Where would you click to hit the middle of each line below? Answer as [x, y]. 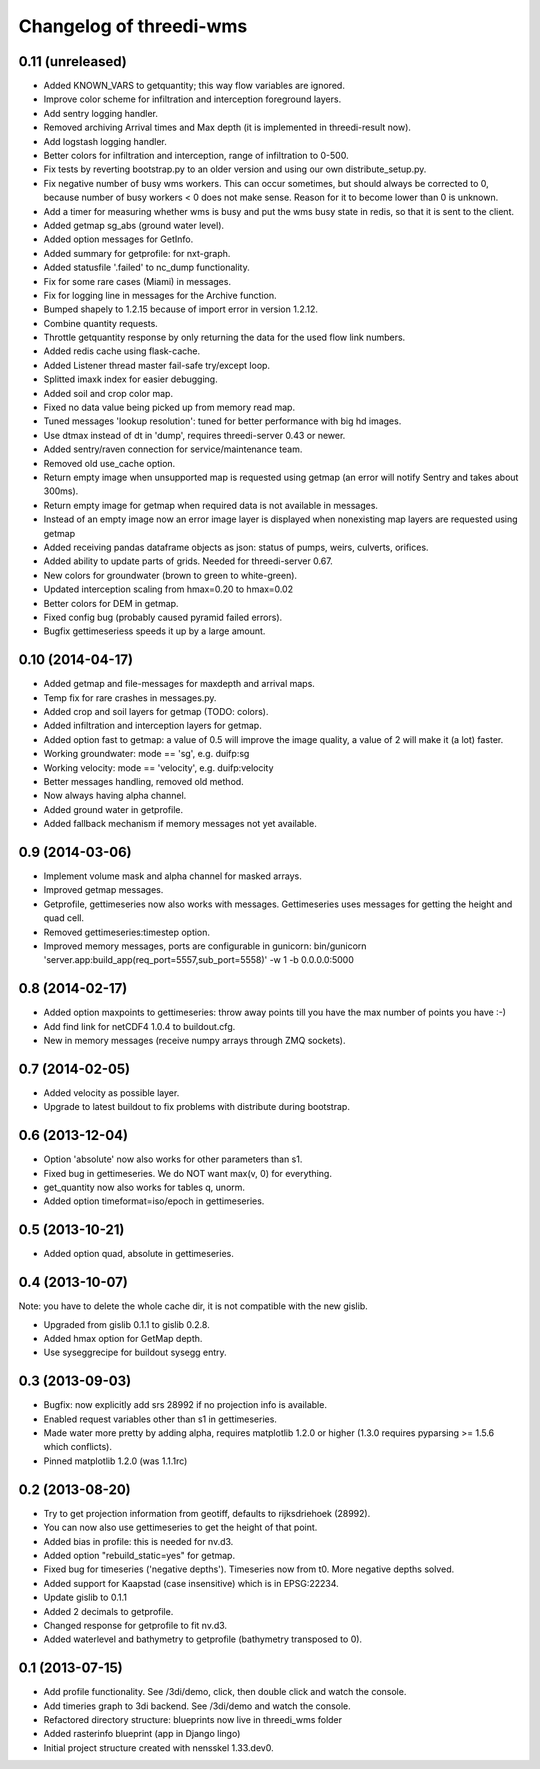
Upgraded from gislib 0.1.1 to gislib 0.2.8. [126, 1324]
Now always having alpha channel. [115, 796]
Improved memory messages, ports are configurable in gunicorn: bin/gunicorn [205, 946]
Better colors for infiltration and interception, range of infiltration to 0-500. [196, 156]
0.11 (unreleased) [72, 61]
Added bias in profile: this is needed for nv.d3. [138, 1541]
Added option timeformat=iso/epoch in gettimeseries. [154, 1201]
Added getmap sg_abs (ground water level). [134, 225]
